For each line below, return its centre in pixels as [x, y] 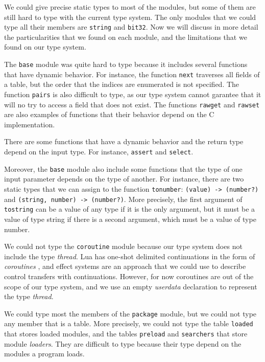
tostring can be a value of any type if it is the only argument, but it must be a [130, 209]
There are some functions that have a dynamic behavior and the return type [124, 141]
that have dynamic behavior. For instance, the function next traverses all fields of [132, 74]
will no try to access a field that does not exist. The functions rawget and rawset [132, 104]
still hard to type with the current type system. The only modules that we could [130, 17]
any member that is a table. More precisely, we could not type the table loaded [129, 323]
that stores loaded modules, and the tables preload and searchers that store [126, 334]
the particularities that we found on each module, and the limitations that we [126, 37]
